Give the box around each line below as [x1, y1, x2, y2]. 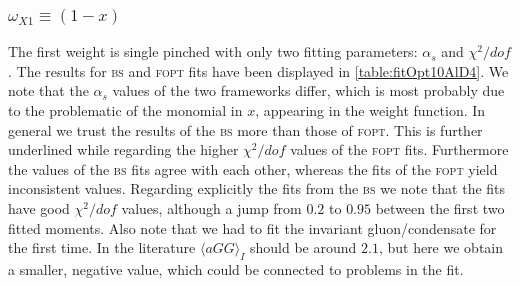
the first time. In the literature [8, 237, 196, 258]
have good [8, 197, 70, 218]
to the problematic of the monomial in [8, 100, 243, 120]
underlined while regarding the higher [8, 139, 239, 160]
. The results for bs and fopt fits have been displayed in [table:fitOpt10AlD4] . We [8, 60, 509, 81]
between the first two [375, 197, 505, 218]
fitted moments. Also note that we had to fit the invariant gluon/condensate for [8, 217, 497, 238]
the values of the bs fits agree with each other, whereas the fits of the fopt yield [8, 158, 498, 179]
